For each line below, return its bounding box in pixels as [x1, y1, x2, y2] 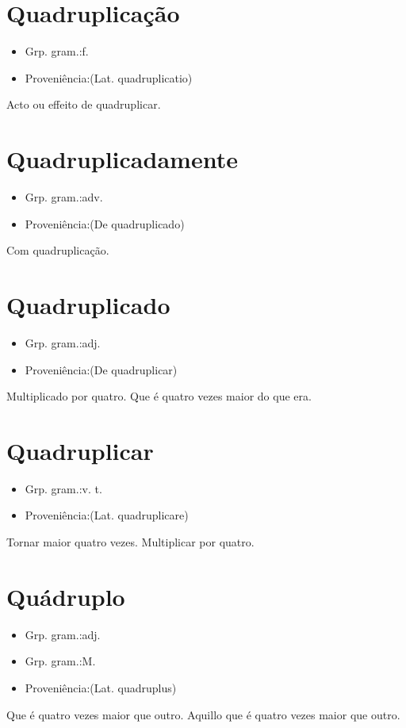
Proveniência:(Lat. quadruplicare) [25, 507, 189, 523]
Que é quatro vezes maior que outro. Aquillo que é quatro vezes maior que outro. [6, 706, 400, 722]
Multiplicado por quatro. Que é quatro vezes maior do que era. [6, 388, 312, 404]
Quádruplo [6, 580, 125, 612]
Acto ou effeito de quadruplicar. [6, 96, 161, 113]
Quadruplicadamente [6, 143, 238, 175]
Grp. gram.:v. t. [25, 480, 102, 496]
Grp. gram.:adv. [25, 189, 103, 205]
